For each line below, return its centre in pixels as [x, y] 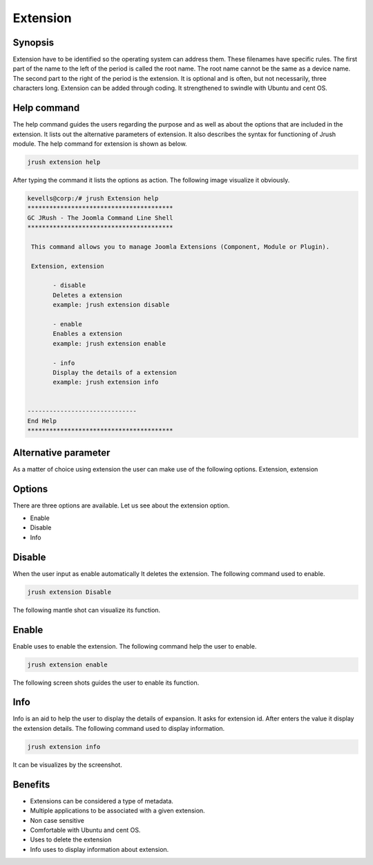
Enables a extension [87, 334]
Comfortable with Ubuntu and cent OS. [85, 830]
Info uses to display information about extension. [99, 849]
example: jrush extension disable [111, 305]
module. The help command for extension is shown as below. [100, 143]
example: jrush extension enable [109, 343]
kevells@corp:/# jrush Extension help [93, 198]
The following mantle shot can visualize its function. [87, 610]
